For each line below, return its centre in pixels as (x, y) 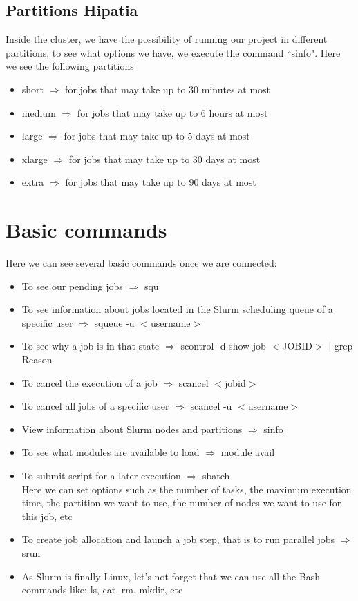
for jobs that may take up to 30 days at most (164, 159)
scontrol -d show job (223, 346)
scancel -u (211, 406)
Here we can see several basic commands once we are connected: (141, 263)
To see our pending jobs (72, 286)
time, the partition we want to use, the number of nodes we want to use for (181, 503)
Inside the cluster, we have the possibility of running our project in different (167, 39)
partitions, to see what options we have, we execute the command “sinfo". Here (173, 52)
